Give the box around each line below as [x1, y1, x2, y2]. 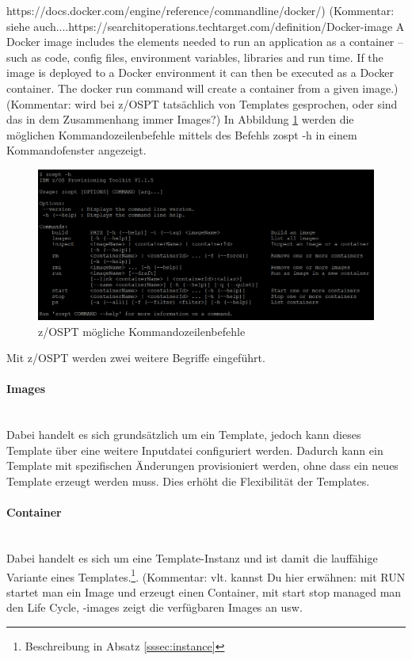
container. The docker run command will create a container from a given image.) [6, 79, 399, 96]
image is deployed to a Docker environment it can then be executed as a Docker [6, 64, 395, 81]
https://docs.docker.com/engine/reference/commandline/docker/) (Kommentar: [6, 2, 395, 18]
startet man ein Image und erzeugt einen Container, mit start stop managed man [6, 583, 402, 600]
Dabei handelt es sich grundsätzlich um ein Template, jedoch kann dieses [6, 426, 361, 443]
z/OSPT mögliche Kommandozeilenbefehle [38, 322, 246, 339]
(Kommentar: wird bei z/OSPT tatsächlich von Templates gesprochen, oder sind [6, 95, 398, 112]
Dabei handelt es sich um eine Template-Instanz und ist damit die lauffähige [6, 549, 378, 566]
